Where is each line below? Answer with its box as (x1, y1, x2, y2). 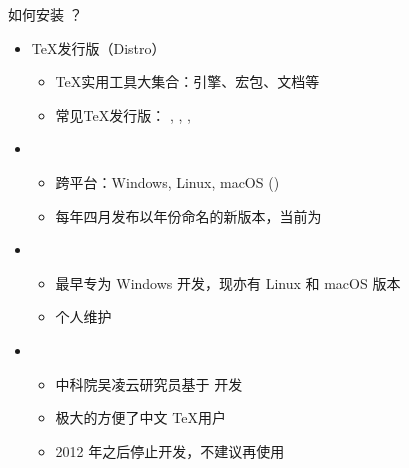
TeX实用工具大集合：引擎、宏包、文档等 (55, 71, 320, 92)
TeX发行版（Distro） (31, 37, 166, 58)
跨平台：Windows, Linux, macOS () (55, 171, 280, 192)
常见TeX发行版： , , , (55, 104, 191, 125)
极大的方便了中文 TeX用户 (55, 407, 226, 428)
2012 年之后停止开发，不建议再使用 (55, 440, 285, 461)
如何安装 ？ (8, 4, 83, 24)
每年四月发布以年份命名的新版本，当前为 (55, 205, 322, 226)
